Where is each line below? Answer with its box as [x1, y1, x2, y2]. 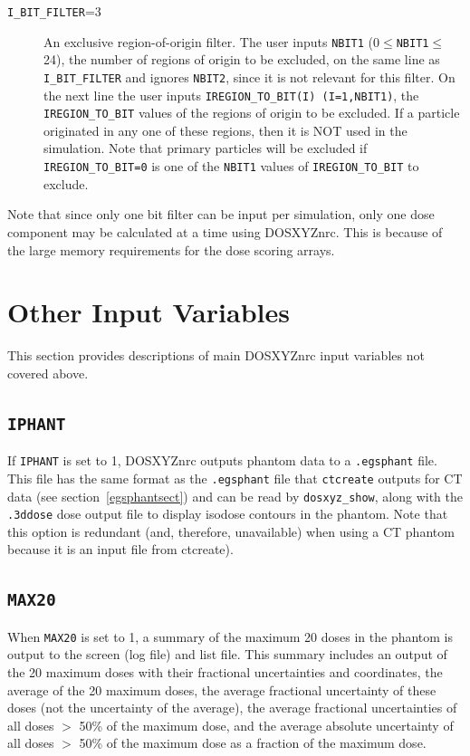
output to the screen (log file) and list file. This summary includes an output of [7, 645, 447, 664]
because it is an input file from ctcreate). [7, 540, 234, 559]
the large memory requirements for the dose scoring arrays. [7, 240, 335, 259]
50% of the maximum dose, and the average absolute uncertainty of [79, 715, 454, 734]
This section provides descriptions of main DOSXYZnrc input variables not [7, 346, 425, 365]
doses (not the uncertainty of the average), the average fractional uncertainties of [7, 698, 457, 717]
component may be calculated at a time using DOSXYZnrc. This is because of [7, 222, 443, 241]
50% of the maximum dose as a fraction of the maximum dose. [79, 733, 427, 752]
